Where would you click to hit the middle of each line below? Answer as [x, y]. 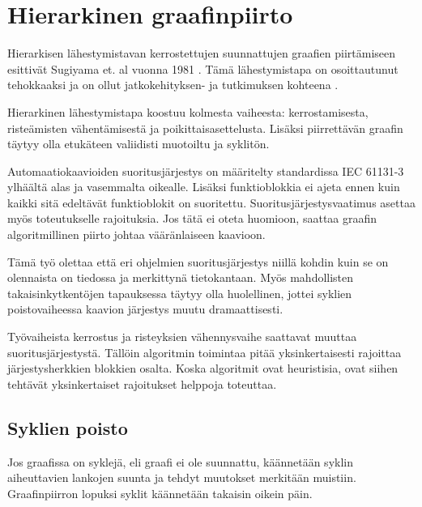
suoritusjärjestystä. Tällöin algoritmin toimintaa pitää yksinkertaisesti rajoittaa [205, 352]
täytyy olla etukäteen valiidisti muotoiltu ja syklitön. [139, 144]
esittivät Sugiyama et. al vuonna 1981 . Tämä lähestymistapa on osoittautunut [203, 68]
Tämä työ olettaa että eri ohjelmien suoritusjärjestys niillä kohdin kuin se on [198, 261]
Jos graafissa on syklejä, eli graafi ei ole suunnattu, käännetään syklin [180, 461]
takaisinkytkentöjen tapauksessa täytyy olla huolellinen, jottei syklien [180, 293]
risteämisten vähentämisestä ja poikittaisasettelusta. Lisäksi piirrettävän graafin [205, 128]
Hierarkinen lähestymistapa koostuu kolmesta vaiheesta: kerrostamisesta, [188, 111]
